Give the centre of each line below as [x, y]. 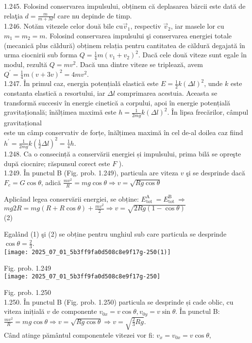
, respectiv [146, 26]
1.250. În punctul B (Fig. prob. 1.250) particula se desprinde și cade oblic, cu [119, 301]
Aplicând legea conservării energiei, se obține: [71, 198]
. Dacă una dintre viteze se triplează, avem [139, 64]
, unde [213, 83]
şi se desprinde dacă [216, 173]
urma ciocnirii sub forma [41, 55]
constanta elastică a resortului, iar [55, 93]
